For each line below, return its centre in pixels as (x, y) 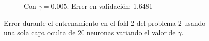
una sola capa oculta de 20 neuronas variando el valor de (90, 32)
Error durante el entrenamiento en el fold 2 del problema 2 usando (105, 22)
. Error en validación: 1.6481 (110, 6)
